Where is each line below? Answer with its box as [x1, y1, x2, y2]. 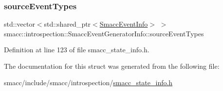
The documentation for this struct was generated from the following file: [4, 61, 220, 71]
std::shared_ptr [44, 19, 91, 29]
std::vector [4, 19, 35, 29]
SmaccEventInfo [99, 19, 148, 29]
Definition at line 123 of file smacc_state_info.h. [4, 45, 149, 55]
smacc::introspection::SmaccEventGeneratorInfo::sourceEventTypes [4, 28, 204, 38]
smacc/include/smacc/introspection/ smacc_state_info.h [4, 77, 173, 87]
